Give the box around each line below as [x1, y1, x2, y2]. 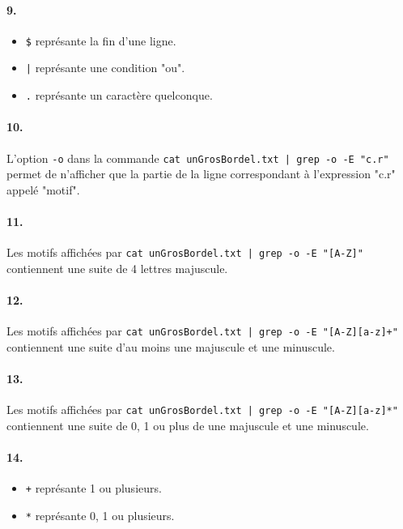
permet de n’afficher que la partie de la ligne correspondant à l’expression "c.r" [6, 165, 396, 182]
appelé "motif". [6, 181, 80, 198]
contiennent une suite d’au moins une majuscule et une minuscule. [6, 338, 335, 355]
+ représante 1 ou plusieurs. [25, 480, 162, 497]
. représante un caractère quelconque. [25, 87, 213, 104]
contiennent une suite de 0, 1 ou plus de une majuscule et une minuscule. [6, 416, 369, 433]
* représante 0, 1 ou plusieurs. [25, 507, 175, 523]
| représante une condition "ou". [25, 59, 185, 76]
